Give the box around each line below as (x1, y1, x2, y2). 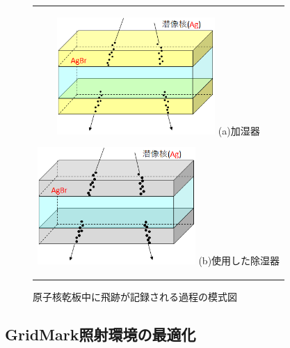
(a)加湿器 (218, 123, 260, 137)
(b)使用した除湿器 (198, 252, 280, 267)
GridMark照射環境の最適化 (5, 323, 196, 345)
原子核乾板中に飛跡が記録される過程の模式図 (33, 289, 237, 303)
